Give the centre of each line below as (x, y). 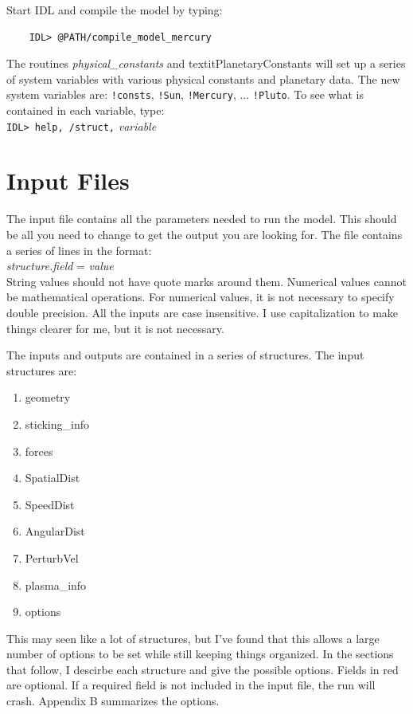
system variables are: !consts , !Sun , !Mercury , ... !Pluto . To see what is (185, 94)
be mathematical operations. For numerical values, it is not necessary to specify (201, 297)
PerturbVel (52, 557)
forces (39, 451)
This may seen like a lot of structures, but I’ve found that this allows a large (193, 638)
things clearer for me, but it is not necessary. (115, 328)
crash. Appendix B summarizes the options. (113, 701)
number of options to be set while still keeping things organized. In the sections (200, 654)
